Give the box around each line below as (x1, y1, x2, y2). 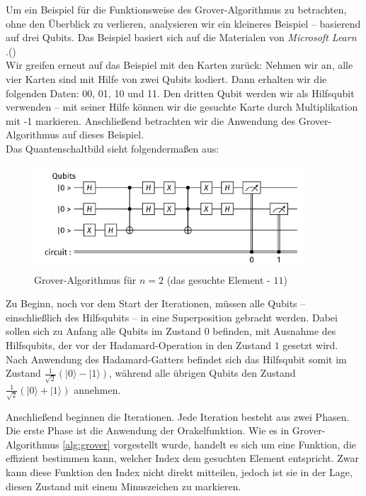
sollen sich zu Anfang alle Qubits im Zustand (6, 324, 202, 338)
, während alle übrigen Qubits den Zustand (109, 365, 296, 380)
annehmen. (74, 382, 121, 397)
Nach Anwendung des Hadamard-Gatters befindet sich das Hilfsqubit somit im (6, 351, 347, 366)
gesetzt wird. (282, 337, 338, 352)
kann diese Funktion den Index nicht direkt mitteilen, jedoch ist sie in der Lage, (6, 464, 353, 479)
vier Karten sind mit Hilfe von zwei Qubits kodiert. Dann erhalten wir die (6, 71, 327, 86)
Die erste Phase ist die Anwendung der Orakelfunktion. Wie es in (6, 423, 290, 438)
